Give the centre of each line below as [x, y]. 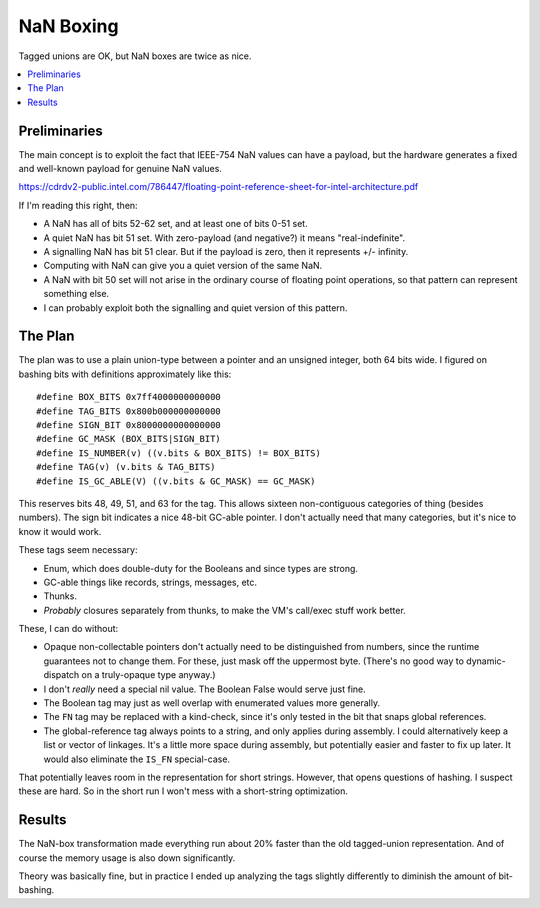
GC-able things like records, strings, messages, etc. [150, 582]
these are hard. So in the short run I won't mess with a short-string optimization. [183, 791]
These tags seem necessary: [78, 550]
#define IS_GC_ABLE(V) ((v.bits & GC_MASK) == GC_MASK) [176, 481]
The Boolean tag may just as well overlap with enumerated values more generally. [211, 703]
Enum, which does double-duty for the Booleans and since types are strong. [201, 568]
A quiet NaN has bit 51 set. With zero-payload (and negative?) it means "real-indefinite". [224, 237]
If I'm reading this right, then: [78, 205]
